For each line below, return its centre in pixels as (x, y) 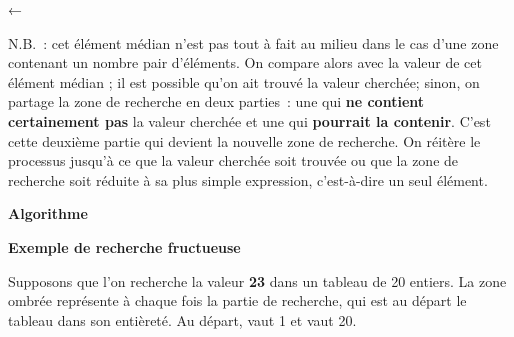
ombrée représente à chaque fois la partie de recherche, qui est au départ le (237, 300)
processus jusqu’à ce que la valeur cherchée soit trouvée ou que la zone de (233, 160)
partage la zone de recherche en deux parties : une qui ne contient (216, 101)
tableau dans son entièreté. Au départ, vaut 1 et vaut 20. (182, 319)
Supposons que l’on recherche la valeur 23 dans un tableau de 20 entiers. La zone (257, 280)
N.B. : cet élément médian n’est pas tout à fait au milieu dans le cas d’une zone (253, 42)
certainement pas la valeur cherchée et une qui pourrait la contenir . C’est (249, 120)
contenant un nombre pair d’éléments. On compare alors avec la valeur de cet (245, 62)
